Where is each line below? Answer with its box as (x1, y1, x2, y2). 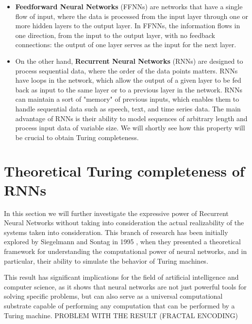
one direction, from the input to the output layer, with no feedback (15, 30, 216, 40)
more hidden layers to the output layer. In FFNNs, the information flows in (15, 20, 240, 31)
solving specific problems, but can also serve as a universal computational (4, 291, 223, 301)
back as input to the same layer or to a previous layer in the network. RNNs (15, 84, 243, 94)
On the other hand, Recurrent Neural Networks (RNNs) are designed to (15, 55, 243, 66)
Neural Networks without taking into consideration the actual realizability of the (4, 217, 244, 228)
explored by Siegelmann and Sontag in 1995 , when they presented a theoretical (4, 236, 241, 247)
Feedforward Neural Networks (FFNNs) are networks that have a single (15, 1, 243, 11)
